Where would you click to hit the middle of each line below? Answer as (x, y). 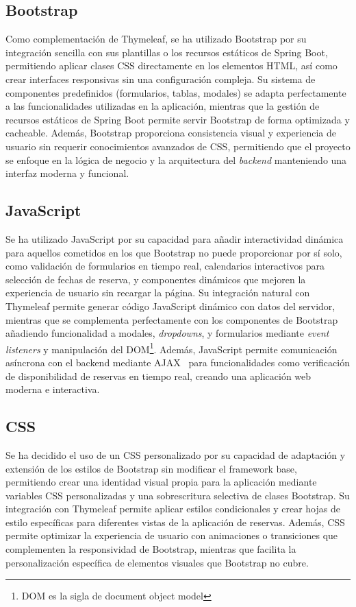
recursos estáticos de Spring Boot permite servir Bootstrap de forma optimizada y (178, 119)
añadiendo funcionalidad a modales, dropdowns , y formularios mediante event (167, 333)
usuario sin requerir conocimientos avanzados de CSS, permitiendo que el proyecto (178, 146)
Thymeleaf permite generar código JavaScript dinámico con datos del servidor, (170, 306)
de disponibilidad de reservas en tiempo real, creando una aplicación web (158, 376)
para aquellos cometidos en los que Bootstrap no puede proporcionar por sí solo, (174, 252)
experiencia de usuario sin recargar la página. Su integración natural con (158, 293)
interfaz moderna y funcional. (67, 173)
